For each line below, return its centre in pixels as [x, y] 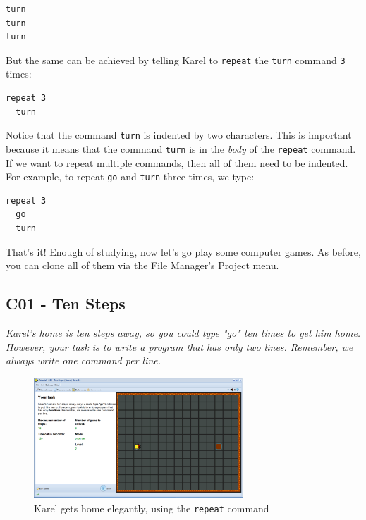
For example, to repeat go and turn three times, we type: [130, 177]
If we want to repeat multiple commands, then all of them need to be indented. [177, 162]
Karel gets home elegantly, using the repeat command [152, 508]
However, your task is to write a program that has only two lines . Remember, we [179, 346]
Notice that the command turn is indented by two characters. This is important [179, 135]
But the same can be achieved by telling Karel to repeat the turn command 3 [176, 60]
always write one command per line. [84, 360]
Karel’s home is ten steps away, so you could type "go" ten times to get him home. [183, 332]
